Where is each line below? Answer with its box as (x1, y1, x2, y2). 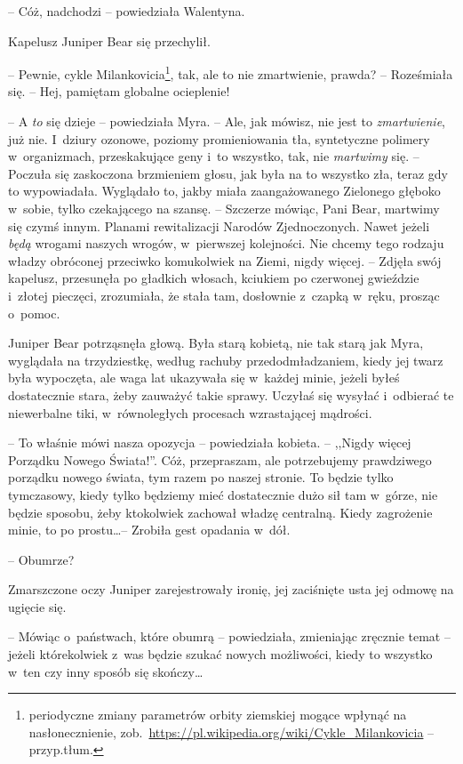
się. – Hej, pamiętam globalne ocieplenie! (8, 82, 230, 101)
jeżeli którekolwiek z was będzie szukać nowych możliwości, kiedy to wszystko (8, 645, 433, 663)
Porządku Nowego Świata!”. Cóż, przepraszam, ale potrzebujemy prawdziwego (8, 450, 432, 469)
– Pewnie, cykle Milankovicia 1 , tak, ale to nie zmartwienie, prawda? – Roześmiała (8, 62, 453, 83)
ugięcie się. (8, 597, 67, 615)
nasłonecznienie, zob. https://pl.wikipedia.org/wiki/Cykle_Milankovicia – (28, 722, 435, 741)
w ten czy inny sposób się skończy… (8, 662, 204, 680)
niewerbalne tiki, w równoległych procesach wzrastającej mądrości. (8, 403, 372, 422)
